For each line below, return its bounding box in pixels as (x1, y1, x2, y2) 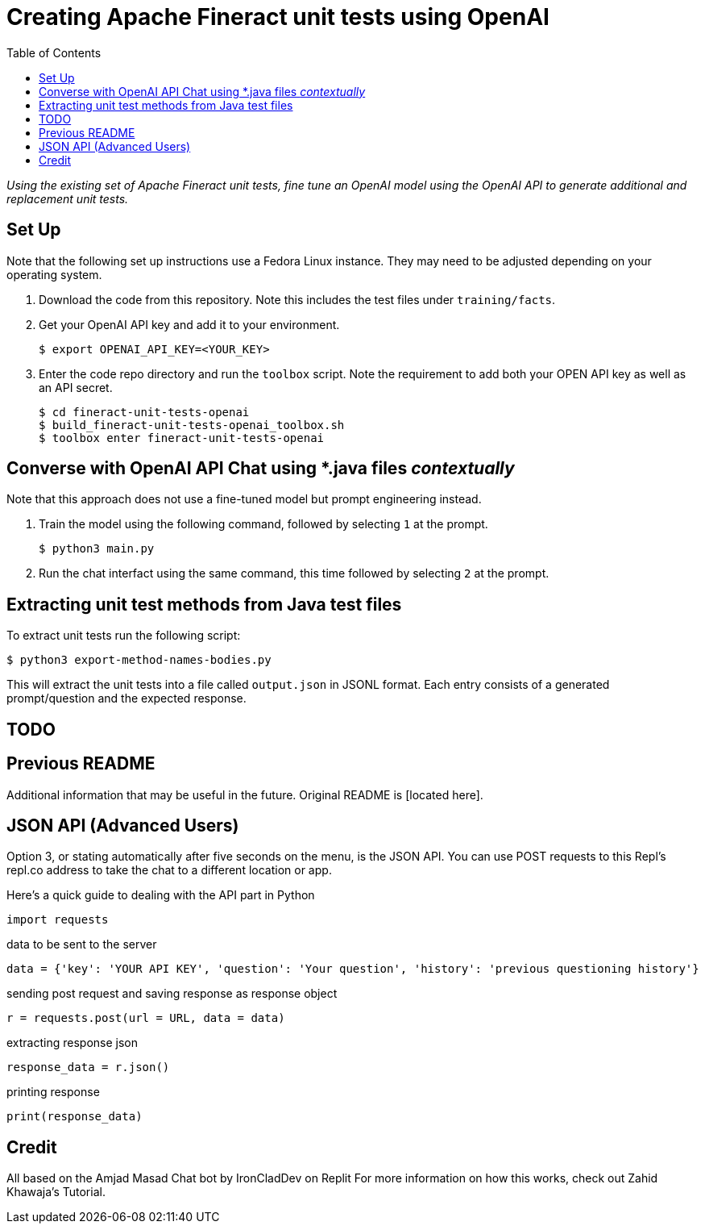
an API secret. (39, 380, 113, 394)
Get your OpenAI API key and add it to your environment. (39, 317, 340, 331)
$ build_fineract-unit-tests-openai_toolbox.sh (39, 418, 345, 432)
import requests (6, 913, 109, 927)
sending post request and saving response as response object (6, 986, 338, 1001)
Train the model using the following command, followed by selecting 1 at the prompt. (39, 517, 488, 532)
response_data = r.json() (6, 1061, 170, 1074)
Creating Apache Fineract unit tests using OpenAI (6, 3, 549, 31)
